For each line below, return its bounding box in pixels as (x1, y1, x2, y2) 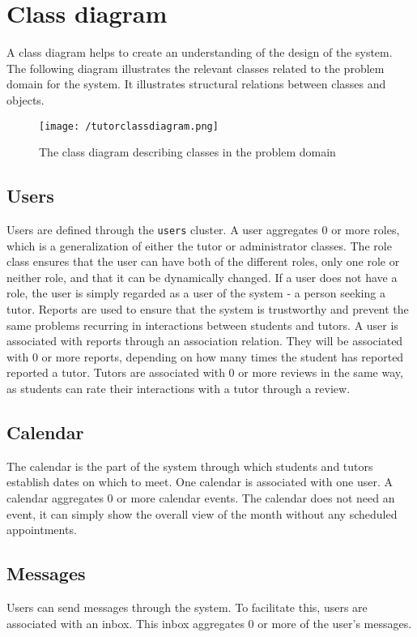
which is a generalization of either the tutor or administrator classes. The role (6, 237, 392, 254)
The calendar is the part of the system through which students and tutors (6, 457, 373, 474)
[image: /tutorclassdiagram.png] (39, 120, 219, 132)
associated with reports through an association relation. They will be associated (6, 332, 403, 349)
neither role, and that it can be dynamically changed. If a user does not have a (6, 268, 398, 285)
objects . (6, 91, 45, 108)
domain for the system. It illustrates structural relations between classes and (6, 75, 386, 92)
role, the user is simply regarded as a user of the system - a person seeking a (6, 284, 385, 301)
